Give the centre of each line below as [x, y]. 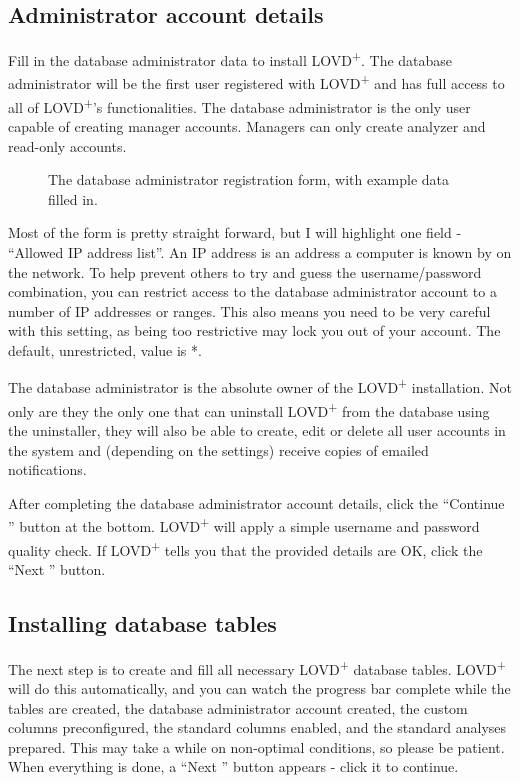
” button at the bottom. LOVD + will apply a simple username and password [244, 525]
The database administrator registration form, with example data [249, 179]
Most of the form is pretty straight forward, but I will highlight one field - [235, 232]
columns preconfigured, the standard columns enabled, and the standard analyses [257, 727]
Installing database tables [142, 622]
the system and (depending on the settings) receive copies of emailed [218, 449]
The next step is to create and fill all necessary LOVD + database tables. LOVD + [257, 667]
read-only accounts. [67, 145]
